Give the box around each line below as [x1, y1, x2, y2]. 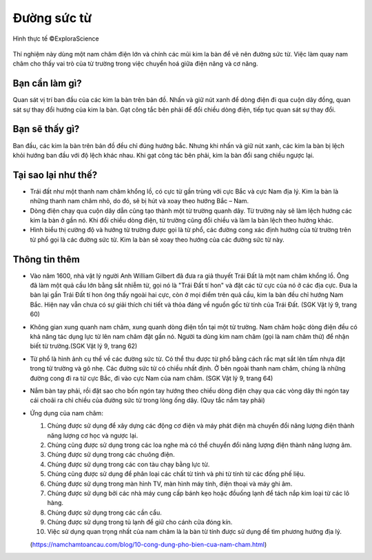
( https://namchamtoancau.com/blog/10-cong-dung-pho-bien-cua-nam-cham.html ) [30, 540, 267, 548]
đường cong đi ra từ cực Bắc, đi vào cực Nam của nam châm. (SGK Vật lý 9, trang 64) [30, 374, 273, 382]
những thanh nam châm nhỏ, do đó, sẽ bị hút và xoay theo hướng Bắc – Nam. [30, 197, 249, 205]
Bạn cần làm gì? [12, 78, 82, 90]
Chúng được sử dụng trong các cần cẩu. [47, 508, 162, 517]
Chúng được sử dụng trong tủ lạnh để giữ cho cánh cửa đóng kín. [47, 518, 233, 526]
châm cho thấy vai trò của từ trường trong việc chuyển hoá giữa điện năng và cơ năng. [12, 59, 258, 68]
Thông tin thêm [12, 253, 81, 265]
